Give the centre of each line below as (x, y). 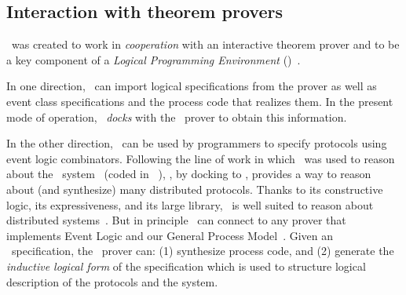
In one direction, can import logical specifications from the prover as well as (192, 86)
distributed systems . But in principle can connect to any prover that (176, 220)
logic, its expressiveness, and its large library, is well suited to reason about (190, 204)
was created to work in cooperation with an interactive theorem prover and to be (205, 44)
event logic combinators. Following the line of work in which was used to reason (201, 158)
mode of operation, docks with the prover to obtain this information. (177, 117)
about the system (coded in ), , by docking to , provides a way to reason (189, 174)
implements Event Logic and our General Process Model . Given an (170, 235)
